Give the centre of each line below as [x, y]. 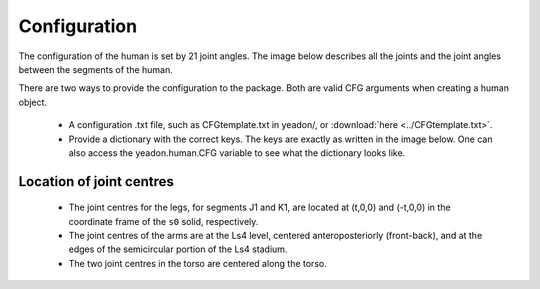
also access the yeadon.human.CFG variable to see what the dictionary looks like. [237, 152]
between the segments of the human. [96, 69]
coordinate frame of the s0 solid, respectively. [163, 221]
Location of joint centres [96, 181]
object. [33, 102]
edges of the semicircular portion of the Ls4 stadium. [178, 249]
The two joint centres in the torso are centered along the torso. [197, 263]
